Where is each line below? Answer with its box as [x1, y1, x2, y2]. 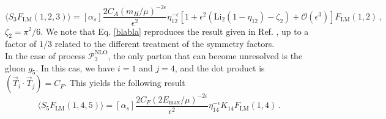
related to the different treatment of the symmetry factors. [54, 37, 275, 50]
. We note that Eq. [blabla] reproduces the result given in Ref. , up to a [40, 24, 309, 37]
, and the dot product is [174, 61, 265, 74]
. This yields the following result [64, 76, 185, 89]
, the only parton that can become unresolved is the [108, 49, 303, 62]
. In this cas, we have [35, 61, 115, 74]
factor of [5, 37, 37, 50]
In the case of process [5, 49, 86, 62]
